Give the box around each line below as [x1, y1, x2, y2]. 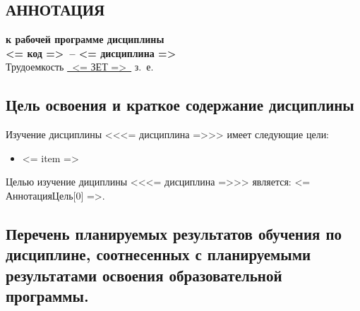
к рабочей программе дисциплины [6, 32, 164, 47]
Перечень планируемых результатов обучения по [6, 222, 342, 244]
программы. [6, 285, 89, 307]
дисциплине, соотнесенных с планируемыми [6, 243, 311, 265]
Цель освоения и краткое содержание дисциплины [6, 94, 354, 116]
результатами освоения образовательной [6, 264, 282, 286]
